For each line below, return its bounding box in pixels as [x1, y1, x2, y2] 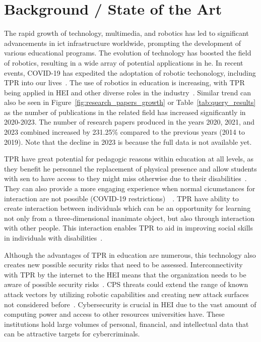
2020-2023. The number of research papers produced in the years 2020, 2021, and [4, 117, 255, 127]
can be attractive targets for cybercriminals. [4, 328, 140, 339]
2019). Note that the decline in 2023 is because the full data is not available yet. [4, 136, 252, 147]
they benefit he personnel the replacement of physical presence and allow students [4, 163, 257, 174]
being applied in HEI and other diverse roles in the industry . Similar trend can [4, 87, 251, 97]
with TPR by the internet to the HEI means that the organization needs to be [4, 269, 246, 279]
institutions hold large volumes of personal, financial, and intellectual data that [4, 318, 249, 329]
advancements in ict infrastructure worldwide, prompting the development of [4, 37, 241, 48]
